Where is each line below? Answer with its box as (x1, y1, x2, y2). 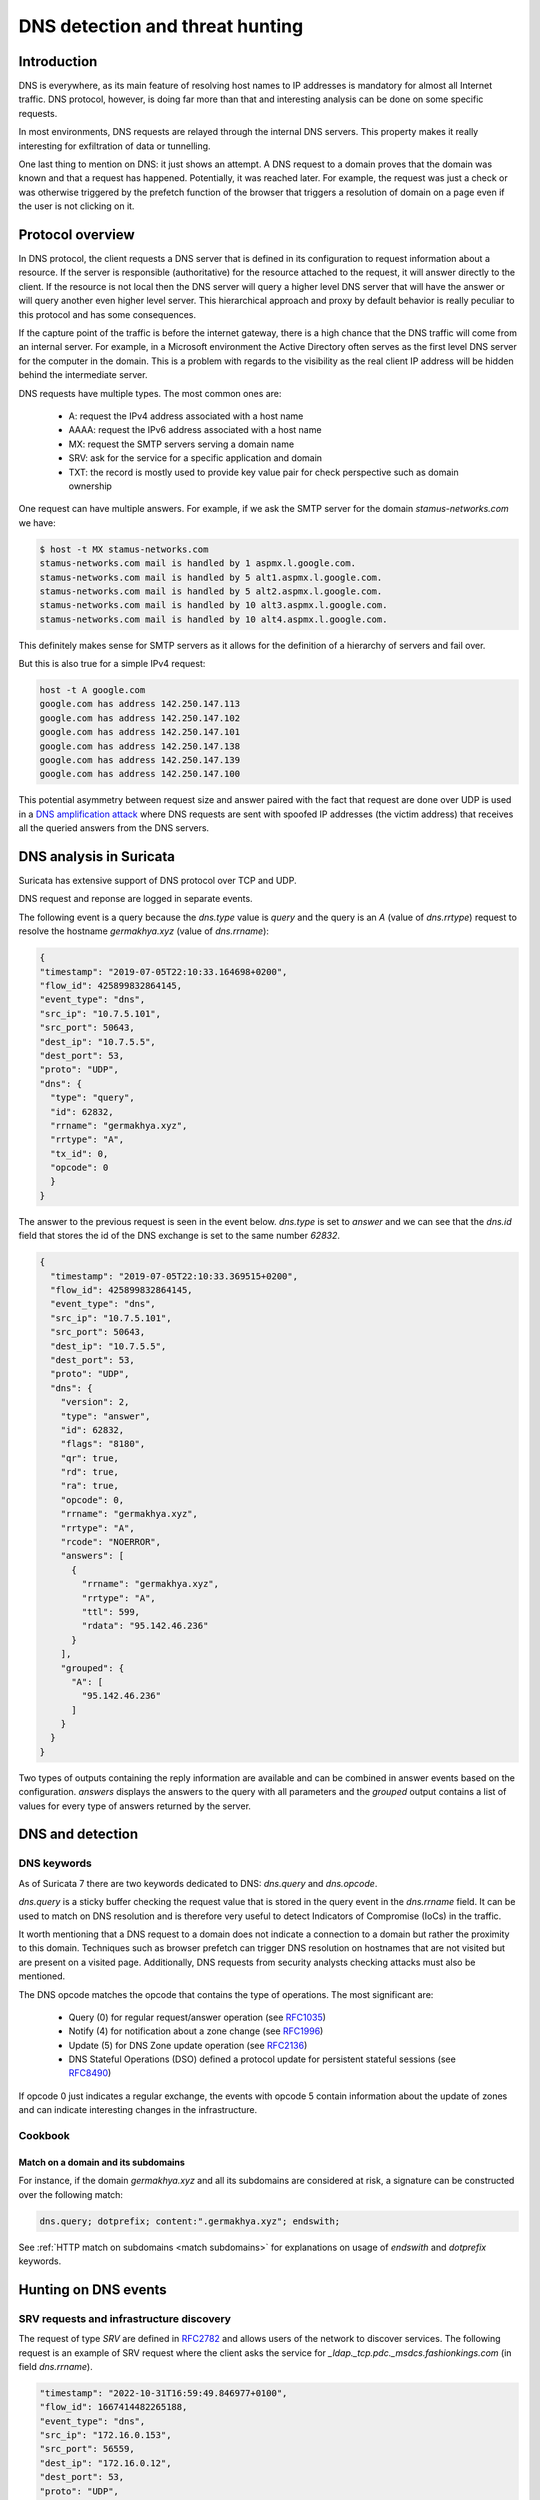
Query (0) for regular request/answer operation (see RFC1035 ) (68, 2011, 327, 2023)
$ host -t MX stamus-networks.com (39, 543, 209, 555)
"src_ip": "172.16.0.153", (39, 2430, 172, 2441)
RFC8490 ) (68, 2067, 112, 2079)
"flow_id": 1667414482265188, (39, 2401, 188, 2413)
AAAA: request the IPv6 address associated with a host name (68, 424, 322, 436)
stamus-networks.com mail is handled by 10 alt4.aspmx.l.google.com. (39, 613, 388, 625)
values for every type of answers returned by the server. (18, 1800, 252, 1812)
